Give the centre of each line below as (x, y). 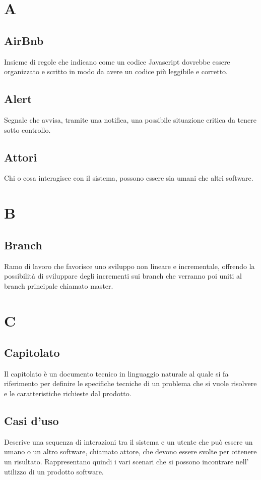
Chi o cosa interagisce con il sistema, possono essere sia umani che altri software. (129, 178)
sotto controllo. (27, 129)
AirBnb (24, 40)
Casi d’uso (31, 421)
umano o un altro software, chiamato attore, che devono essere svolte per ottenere (130, 451)
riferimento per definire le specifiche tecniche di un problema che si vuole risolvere (130, 383)
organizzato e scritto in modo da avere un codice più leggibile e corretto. (116, 71)
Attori (21, 157)
